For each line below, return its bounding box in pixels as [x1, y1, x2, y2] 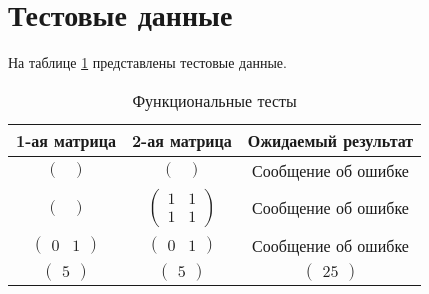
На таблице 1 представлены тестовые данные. [8, 52, 287, 73]
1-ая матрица [16, 128, 116, 152]
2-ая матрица [131, 128, 232, 152]
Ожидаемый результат [247, 128, 414, 152]
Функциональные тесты [132, 88, 297, 112]
